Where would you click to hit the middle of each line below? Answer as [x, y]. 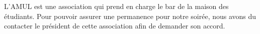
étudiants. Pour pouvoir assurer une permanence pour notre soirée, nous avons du [130, 16]
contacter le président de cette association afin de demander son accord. [115, 26]
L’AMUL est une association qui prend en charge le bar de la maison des [116, 6]
